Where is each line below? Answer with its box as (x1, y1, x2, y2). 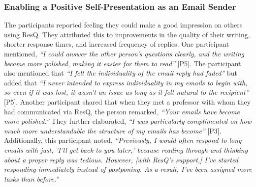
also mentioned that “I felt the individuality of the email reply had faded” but (4, 68, 237, 78)
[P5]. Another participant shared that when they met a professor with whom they (4, 96, 251, 107)
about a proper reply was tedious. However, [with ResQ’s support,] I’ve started (4, 154, 238, 164)
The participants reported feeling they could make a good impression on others (4, 20, 243, 30)
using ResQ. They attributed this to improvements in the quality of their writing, (4, 29, 250, 39)
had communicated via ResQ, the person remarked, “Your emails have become (4, 106, 240, 116)
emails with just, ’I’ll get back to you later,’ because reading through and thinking (4, 144, 248, 155)
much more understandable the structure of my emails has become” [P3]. (4, 125, 222, 135)
